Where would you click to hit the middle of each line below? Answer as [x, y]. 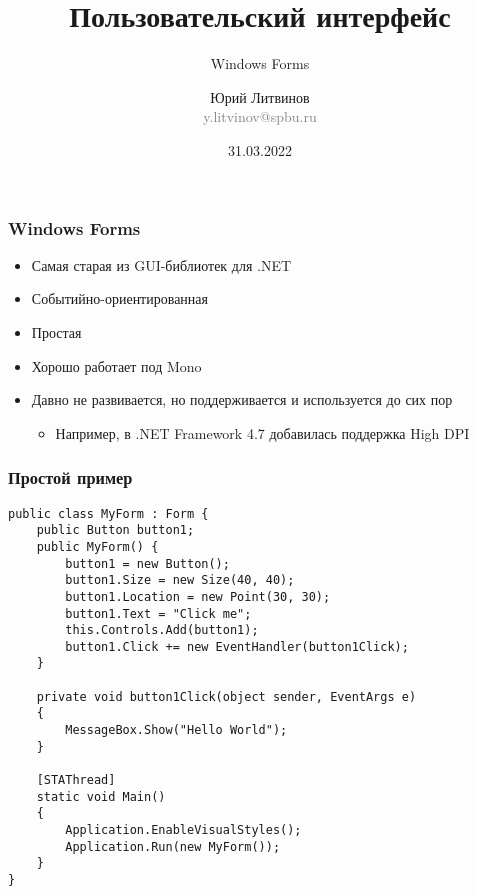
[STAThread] [76, 780]
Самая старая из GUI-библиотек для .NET [161, 264]
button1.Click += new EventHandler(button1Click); [237, 646]
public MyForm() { [97, 546]
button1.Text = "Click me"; [158, 613]
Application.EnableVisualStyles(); [183, 830]
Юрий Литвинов [260, 96]
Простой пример [70, 477]
